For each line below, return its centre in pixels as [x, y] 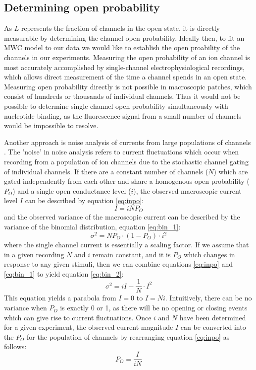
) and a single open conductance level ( [72, 190]
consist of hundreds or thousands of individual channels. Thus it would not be [122, 96]
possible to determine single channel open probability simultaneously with [116, 106]
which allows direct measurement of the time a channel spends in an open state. [126, 77]
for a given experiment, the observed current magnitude [89, 327]
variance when [26, 308]
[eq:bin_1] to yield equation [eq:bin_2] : [64, 273]
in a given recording [34, 254]
